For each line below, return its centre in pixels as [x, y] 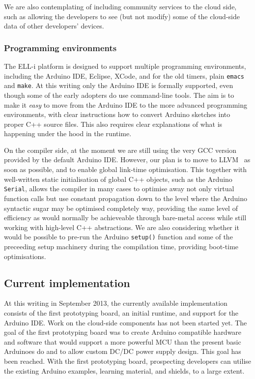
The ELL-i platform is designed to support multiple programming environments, [125, 66]
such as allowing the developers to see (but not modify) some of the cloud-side [122, 16]
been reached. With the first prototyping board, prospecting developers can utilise [128, 361]
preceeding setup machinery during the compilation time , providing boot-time [121, 246]
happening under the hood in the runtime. [68, 133]
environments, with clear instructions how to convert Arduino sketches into [117, 114]
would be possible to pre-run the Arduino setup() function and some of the [118, 237]
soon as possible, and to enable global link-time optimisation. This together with [126, 169]
